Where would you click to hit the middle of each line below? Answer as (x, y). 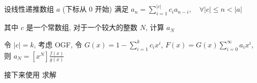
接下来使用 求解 (30, 75)
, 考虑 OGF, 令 (58, 44)
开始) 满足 (112, 9)
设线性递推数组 (29, 9)
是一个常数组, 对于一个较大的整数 (82, 27)
